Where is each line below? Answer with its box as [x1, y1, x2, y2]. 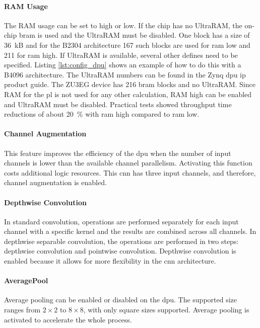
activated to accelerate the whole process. [4, 314, 132, 324]
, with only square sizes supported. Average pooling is [83, 304, 249, 315]
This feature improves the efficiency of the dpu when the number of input [4, 147, 231, 158]
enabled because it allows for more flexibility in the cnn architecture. [4, 256, 216, 266]
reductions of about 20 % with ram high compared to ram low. [4, 109, 200, 119]
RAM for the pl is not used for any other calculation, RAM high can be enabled [4, 89, 252, 99]
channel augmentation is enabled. [4, 177, 107, 188]
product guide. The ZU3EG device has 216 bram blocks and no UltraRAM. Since [4, 79, 255, 90]
